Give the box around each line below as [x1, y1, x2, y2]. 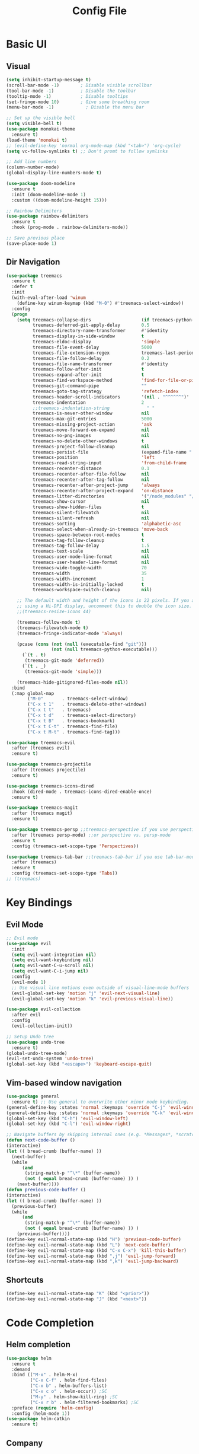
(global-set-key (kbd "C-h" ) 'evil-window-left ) [6, 1115, 129, 1121]
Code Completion [6, 1316, 94, 1329]
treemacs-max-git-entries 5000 [32, 416, 152, 422]
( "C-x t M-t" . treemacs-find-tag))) [27, 729, 120, 735]
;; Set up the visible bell [6, 115, 76, 121]
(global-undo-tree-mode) [6, 1050, 68, 1056]
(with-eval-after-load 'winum [11, 295, 86, 301]
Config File [72, 4, 127, 18]
